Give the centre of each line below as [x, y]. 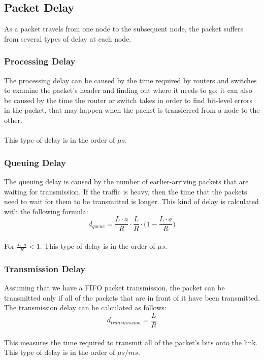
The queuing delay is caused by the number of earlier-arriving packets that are [126, 181]
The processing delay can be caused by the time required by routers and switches [130, 80]
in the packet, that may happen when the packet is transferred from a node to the [132, 110]
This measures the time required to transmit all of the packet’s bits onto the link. [131, 342]
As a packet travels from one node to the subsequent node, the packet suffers [124, 29]
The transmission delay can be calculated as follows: [85, 307]
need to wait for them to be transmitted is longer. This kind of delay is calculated [131, 201]
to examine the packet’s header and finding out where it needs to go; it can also [128, 90]
